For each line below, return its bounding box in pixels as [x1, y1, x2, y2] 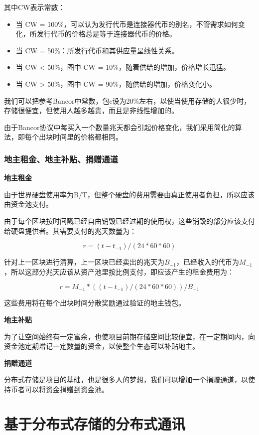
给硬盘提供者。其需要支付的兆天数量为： [4, 225, 136, 236]
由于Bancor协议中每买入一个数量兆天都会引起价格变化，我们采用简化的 [4, 122, 235, 132]
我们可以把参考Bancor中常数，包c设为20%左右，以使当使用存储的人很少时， [4, 95, 251, 106]
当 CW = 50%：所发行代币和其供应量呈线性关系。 [15, 45, 179, 55]
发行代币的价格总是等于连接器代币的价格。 [36, 28, 176, 39]
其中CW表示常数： [4, 2, 65, 12]
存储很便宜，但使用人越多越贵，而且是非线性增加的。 [4, 105, 178, 116]
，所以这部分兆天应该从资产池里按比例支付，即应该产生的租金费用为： [4, 266, 234, 277]
